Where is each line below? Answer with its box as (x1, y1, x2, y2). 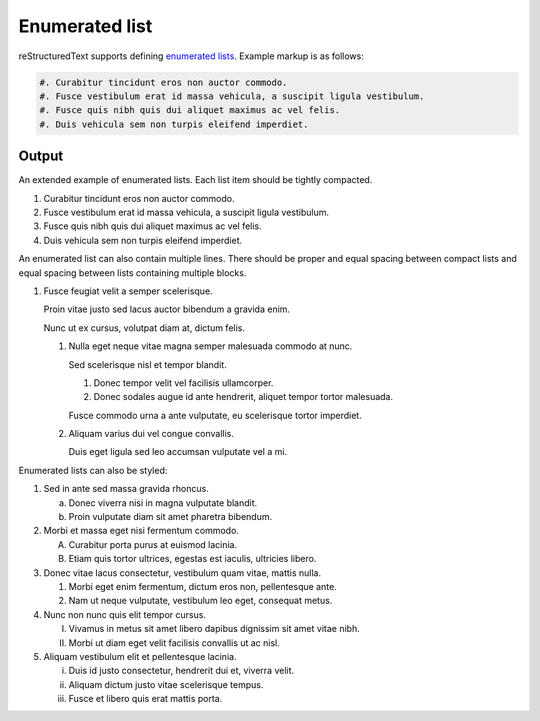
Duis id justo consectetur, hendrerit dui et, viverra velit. (68, 665, 295, 677)
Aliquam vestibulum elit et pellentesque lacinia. (43, 650, 237, 662)
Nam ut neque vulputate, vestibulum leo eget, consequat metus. (68, 595, 333, 607)
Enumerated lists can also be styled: (18, 464, 168, 476)
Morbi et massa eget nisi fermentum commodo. (43, 525, 240, 537)
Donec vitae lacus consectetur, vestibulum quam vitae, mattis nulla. (43, 566, 322, 579)
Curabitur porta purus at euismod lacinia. (68, 538, 238, 550)
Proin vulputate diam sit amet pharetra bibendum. (68, 511, 273, 523)
